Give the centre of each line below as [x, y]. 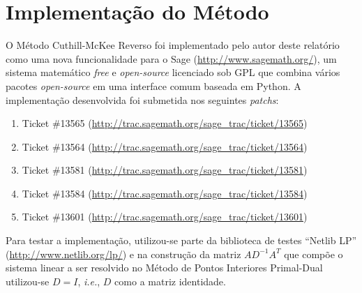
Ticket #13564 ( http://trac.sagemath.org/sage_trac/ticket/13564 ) [165, 146]
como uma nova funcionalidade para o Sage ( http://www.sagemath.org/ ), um [171, 58]
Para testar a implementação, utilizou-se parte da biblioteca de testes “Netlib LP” [181, 240]
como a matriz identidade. [170, 281]
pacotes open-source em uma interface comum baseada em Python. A [153, 85]
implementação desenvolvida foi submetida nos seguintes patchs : [142, 99]
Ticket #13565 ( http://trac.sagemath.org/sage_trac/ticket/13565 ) [165, 123]
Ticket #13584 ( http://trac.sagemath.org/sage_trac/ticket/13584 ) [165, 193]
